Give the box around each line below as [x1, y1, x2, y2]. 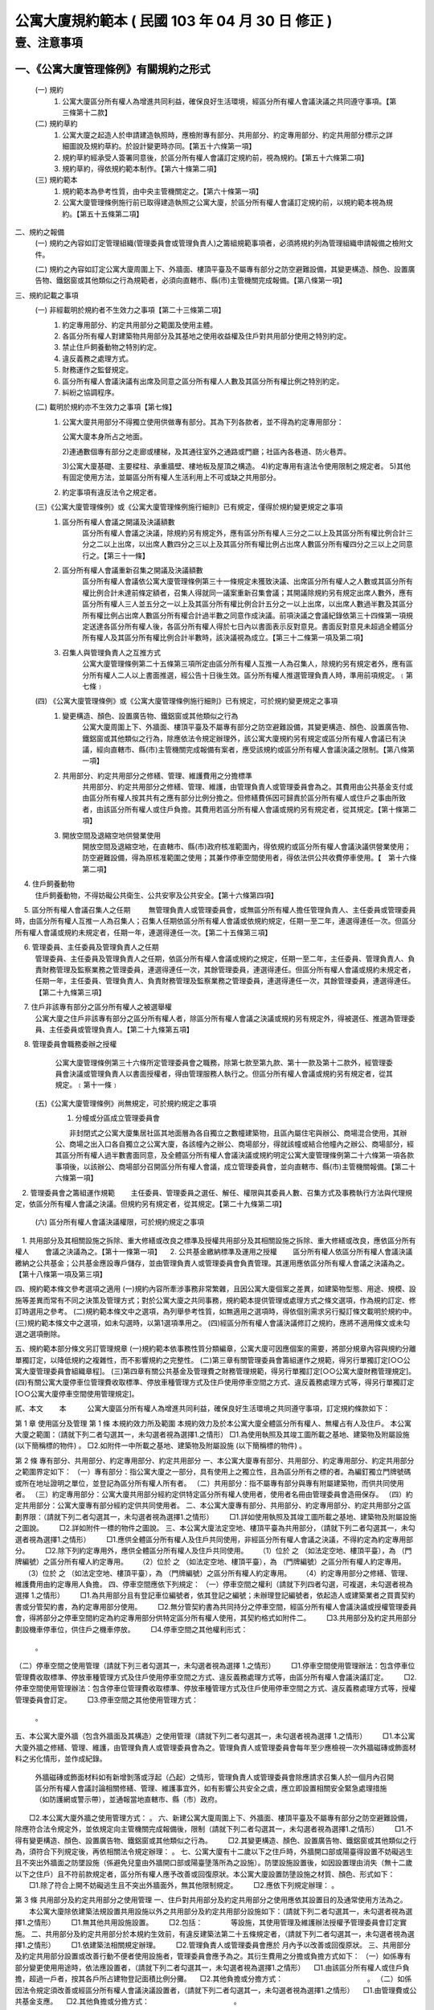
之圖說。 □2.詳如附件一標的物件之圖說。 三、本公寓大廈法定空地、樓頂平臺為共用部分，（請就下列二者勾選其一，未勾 [14, 1524, 416, 1533]
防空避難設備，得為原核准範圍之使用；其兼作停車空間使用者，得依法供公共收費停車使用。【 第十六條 [82, 853, 417, 863]
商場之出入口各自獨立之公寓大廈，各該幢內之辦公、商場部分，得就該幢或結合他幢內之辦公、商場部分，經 [68, 1139, 414, 1149]
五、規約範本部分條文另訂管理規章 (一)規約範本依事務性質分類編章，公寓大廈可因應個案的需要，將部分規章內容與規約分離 [14, 1343, 417, 1354]
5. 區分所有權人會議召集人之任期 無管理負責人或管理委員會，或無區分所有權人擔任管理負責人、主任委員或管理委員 [23, 905, 416, 914]
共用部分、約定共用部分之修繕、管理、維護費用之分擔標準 [62, 770, 252, 780]
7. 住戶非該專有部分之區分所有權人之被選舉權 [23, 1002, 173, 1012]
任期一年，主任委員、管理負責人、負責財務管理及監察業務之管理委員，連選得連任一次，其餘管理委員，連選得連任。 [35, 976, 416, 986]
